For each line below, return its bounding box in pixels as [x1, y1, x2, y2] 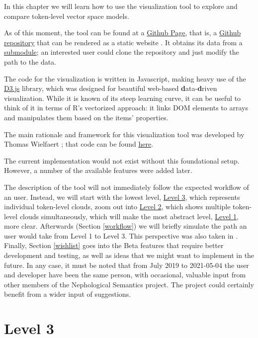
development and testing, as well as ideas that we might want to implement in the [4, 250, 255, 260]
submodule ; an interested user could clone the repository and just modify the [4, 47, 239, 57]
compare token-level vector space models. [4, 10, 129, 21]
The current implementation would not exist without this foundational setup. [4, 155, 240, 166]
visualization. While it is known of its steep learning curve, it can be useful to [4, 92, 241, 103]
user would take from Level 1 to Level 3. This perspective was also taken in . [4, 230, 238, 241]
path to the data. [4, 56, 57, 67]
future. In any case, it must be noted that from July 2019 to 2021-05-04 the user [4, 259, 249, 270]
